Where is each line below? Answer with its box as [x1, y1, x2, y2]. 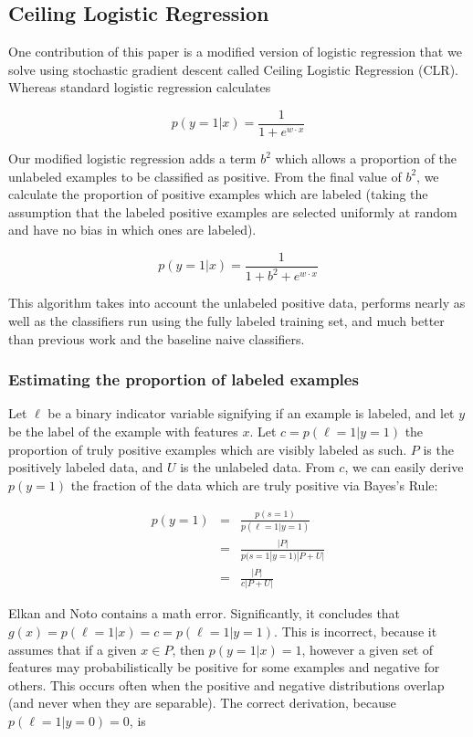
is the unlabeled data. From [180, 458, 335, 477]
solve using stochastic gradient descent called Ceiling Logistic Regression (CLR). [8, 59, 458, 79]
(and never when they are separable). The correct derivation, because [8, 693, 396, 712]
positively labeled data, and [8, 458, 163, 477]
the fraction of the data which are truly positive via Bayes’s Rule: [70, 475, 438, 494]
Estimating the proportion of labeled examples [8, 368, 359, 391]
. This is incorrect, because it [274, 621, 437, 640]
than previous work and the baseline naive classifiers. [8, 329, 305, 348]
